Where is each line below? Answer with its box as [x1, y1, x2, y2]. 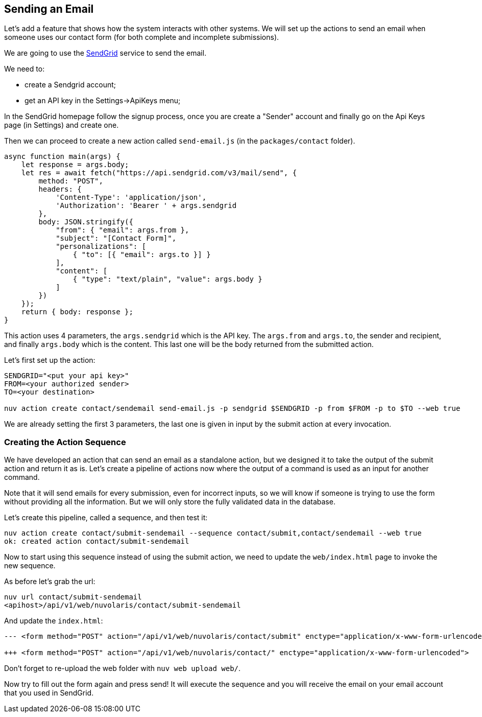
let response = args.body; [21, 160, 129, 169]
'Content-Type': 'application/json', [56, 193, 207, 202]
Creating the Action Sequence [4, 436, 126, 447]
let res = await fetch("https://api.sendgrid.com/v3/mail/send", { [21, 169, 297, 177]
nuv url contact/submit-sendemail [4, 593, 142, 602]
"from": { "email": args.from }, [56, 226, 189, 235]
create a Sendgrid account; [25, 80, 116, 89]
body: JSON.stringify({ [38, 218, 133, 226]
